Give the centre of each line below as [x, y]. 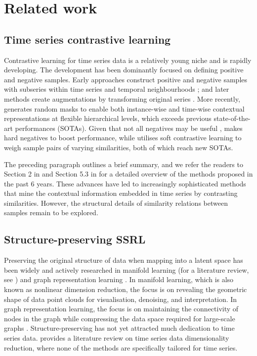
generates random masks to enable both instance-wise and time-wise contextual [124, 108]
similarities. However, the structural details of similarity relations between [116, 203]
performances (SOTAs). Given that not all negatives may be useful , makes [129, 128]
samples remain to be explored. [51, 212]
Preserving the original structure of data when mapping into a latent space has [124, 260]
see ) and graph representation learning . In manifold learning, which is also [119, 279]
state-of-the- [232, 118]
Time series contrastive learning [87, 39]
